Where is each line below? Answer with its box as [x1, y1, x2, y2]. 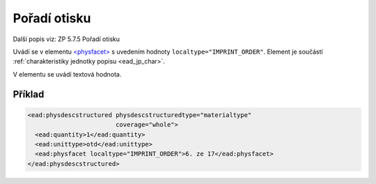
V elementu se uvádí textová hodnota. [13, 70, 122, 78]
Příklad [13, 88, 45, 100]
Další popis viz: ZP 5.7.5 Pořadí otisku [13, 35, 120, 43]
